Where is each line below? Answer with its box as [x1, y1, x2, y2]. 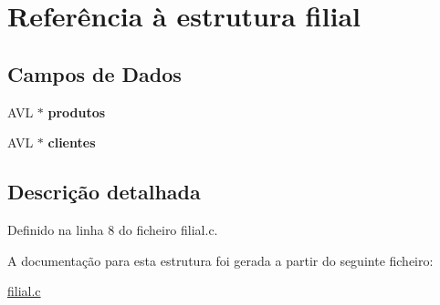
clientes [47, 133, 96, 152]
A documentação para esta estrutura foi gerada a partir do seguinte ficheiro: [7, 250, 434, 269]
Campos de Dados [7, 59, 182, 87]
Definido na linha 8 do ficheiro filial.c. [7, 219, 218, 239]
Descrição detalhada [7, 178, 201, 206]
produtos [47, 102, 106, 121]
